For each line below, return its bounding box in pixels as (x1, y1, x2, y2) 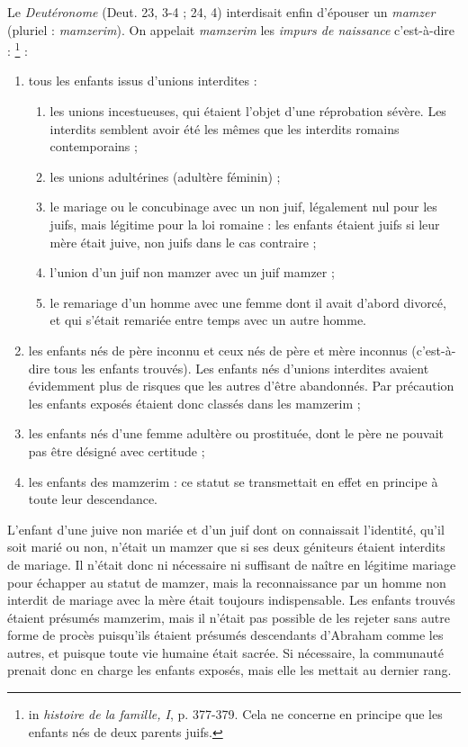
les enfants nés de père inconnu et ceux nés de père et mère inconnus (28, 340, 408, 359)
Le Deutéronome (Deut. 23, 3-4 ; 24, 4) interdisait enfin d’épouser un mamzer (7, 3, 436, 21)
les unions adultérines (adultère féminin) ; (49, 166, 281, 185)
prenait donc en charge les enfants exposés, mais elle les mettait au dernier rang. (7, 661, 452, 679)
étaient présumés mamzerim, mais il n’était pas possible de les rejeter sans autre (7, 607, 450, 626)
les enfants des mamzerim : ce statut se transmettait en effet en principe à (28, 472, 438, 490)
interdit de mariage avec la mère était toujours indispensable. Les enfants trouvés (7, 590, 455, 609)
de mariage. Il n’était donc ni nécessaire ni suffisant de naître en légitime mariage (7, 554, 456, 573)
